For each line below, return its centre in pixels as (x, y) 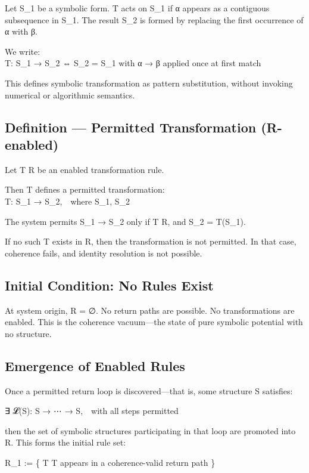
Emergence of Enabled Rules (95, 365)
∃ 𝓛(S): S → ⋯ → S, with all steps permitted (92, 411)
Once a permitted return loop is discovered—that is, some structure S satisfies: (149, 390)
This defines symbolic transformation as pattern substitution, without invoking (149, 83)
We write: (23, 51)
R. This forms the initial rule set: (65, 442)
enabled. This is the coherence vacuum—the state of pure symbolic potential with (154, 322)
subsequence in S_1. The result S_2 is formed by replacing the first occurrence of (154, 19)
